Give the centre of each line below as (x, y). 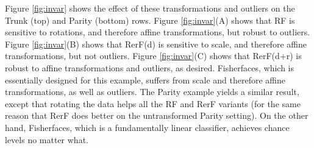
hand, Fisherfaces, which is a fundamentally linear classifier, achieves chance (147, 127)
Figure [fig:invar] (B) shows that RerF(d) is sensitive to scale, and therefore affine (156, 44)
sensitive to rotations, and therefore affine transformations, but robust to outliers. (158, 32)
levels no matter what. (47, 139)
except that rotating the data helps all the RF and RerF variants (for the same (153, 103)
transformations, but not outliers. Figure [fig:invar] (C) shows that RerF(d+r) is (153, 56)
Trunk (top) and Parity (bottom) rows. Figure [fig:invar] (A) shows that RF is (150, 20)
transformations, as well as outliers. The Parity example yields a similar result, (152, 92)
